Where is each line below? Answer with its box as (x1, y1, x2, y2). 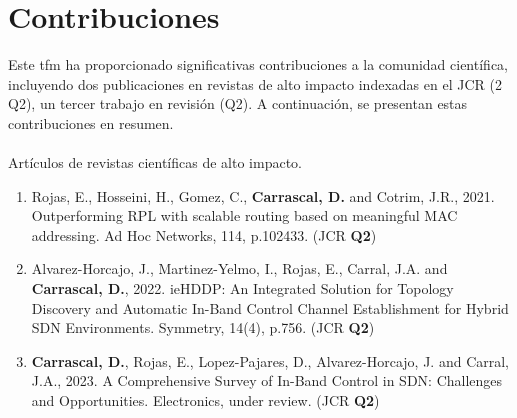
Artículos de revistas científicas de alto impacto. (8, 152, 302, 173)
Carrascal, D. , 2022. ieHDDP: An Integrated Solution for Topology (31, 278, 454, 299)
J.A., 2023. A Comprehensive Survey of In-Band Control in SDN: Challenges (31, 370, 503, 391)
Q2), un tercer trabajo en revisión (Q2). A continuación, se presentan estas (8, 93, 468, 114)
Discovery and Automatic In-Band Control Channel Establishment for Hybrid (31, 297, 509, 318)
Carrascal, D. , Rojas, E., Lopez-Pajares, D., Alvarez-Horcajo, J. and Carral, (31, 350, 510, 371)
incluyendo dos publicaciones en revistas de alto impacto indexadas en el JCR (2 (8, 73, 502, 94)
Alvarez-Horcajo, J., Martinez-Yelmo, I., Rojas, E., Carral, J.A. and (31, 258, 448, 279)
